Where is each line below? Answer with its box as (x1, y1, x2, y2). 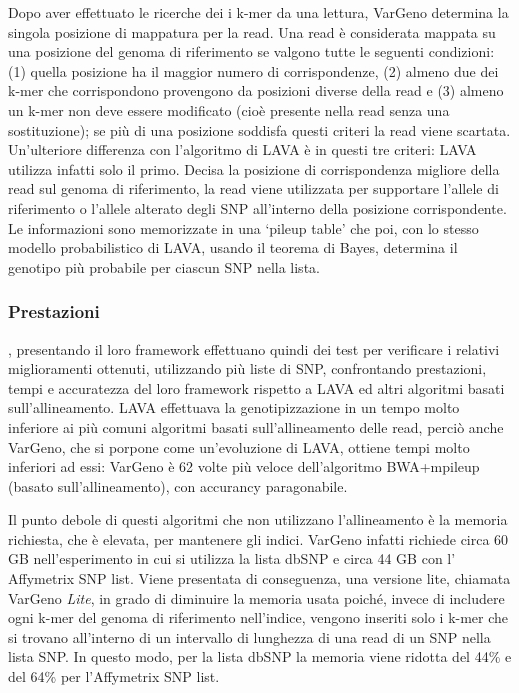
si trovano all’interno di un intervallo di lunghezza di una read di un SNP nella (8, 626, 491, 647)
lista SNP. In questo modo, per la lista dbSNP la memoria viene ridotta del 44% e (8, 646, 512, 667)
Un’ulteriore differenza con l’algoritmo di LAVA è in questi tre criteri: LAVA (8, 139, 477, 160)
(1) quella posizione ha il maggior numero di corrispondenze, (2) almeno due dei (8, 60, 499, 81)
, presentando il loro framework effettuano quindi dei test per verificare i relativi (8, 338, 500, 359)
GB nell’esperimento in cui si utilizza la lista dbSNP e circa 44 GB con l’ (8, 548, 456, 569)
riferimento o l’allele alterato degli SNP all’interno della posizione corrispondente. (8, 197, 507, 218)
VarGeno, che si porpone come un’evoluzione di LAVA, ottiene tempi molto (8, 436, 470, 457)
